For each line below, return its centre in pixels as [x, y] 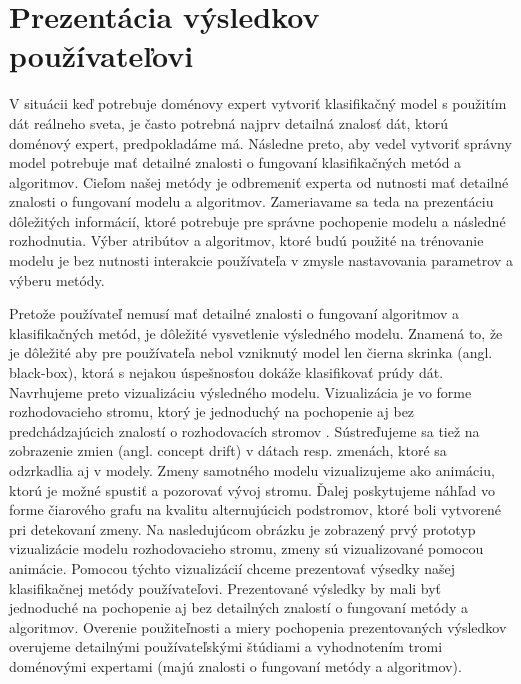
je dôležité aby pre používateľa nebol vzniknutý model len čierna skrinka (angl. [251, 352]
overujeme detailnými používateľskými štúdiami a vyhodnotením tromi [226, 646]
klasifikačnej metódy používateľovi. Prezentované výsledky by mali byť [225, 587]
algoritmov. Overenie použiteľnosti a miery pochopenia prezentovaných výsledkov [258, 626]
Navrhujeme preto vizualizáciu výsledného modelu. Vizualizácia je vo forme [240, 391]
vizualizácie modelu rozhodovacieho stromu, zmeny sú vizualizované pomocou [246, 548]
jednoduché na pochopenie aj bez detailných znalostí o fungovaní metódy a [239, 607]
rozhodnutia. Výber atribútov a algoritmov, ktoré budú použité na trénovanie [246, 240]
